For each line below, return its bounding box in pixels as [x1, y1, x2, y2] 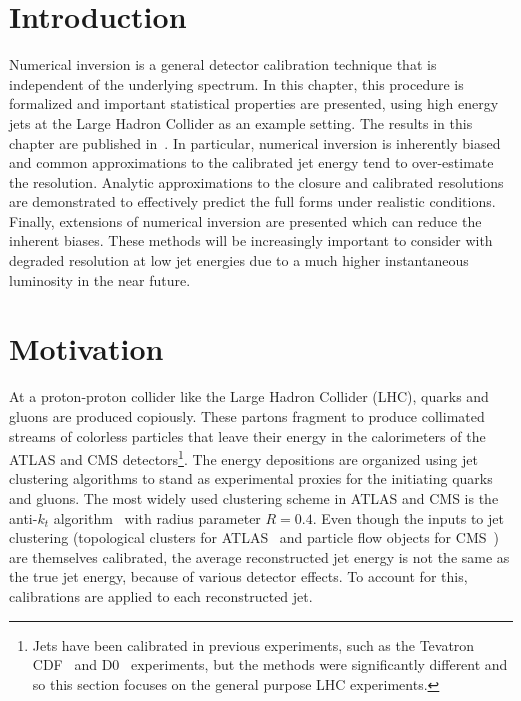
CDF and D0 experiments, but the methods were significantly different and [32, 654, 508, 675]
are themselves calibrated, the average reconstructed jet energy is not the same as [9, 546, 510, 567]
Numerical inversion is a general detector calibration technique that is [9, 54, 437, 75]
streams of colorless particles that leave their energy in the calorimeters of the [9, 425, 486, 446]
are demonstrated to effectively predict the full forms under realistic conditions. [9, 191, 496, 212]
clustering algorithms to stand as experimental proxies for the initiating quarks [9, 468, 493, 489]
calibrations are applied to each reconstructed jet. [9, 585, 313, 606]
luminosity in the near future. [9, 269, 191, 290]
